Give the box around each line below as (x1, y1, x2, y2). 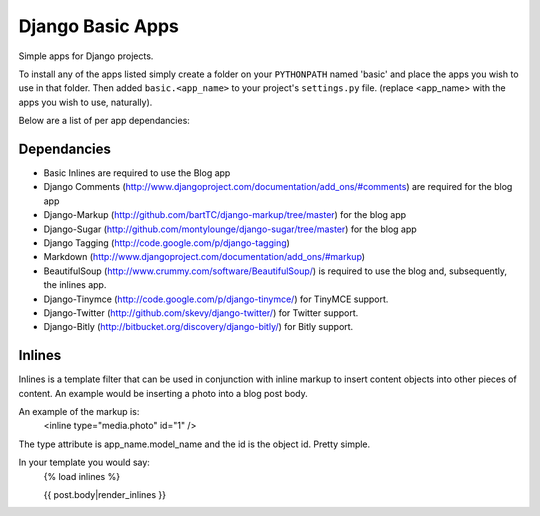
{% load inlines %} (43, 470, 120, 482)
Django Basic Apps (18, 15, 180, 37)
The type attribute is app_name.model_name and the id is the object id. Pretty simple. (18, 438, 371, 450)
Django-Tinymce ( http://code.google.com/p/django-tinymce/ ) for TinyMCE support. (43, 293, 389, 305)
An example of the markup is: (18, 406, 140, 417)
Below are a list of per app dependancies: (18, 115, 190, 127)
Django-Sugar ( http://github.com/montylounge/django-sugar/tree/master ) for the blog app (43, 223, 417, 235)
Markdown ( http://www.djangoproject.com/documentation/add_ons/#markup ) (43, 251, 365, 263)
